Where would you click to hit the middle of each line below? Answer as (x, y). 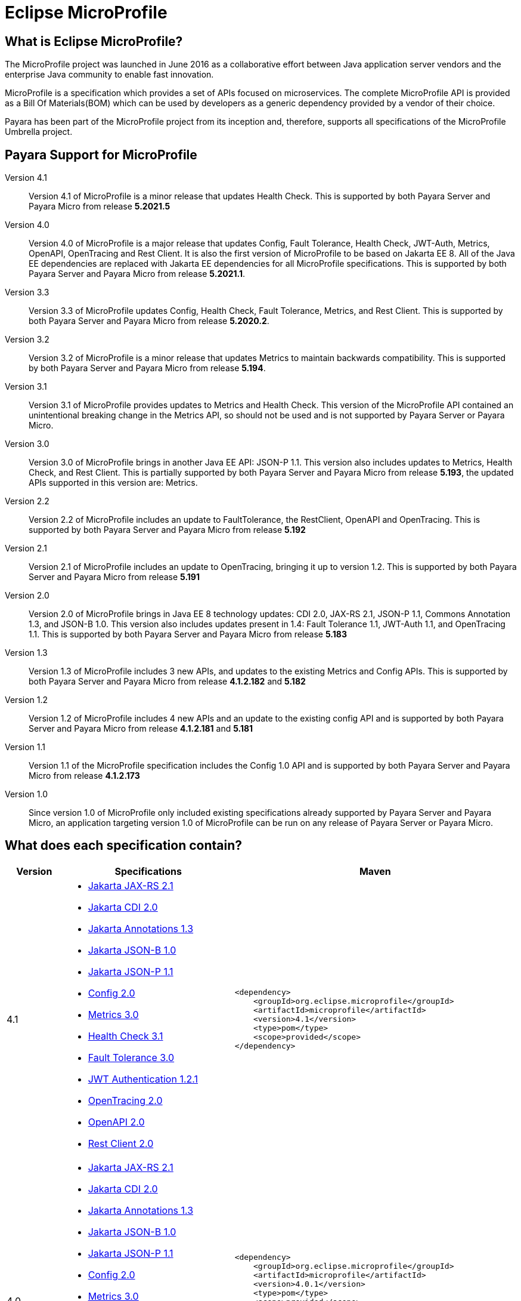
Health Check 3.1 (125, 1036)
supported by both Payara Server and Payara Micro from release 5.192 (167, 530)
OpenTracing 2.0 (125, 1100)
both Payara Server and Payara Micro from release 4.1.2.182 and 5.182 (167, 682)
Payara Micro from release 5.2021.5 (100, 206)
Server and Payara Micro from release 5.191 (114, 577)
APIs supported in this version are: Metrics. (113, 483)
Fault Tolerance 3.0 (131, 1057)
